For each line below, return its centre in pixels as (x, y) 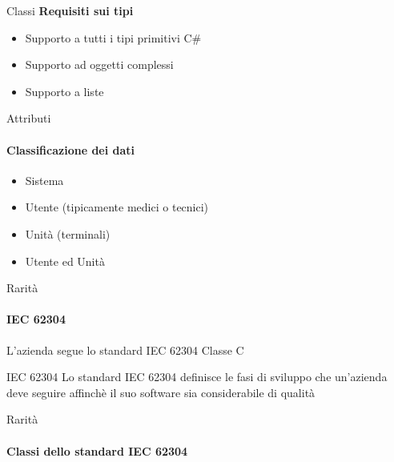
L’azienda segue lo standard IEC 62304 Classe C (125, 350)
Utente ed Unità (65, 261)
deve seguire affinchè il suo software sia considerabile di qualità (161, 392)
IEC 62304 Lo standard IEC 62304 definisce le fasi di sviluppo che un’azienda (197, 377)
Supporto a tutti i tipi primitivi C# (113, 37)
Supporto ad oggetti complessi (99, 64)
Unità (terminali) (68, 233)
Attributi (29, 118)
